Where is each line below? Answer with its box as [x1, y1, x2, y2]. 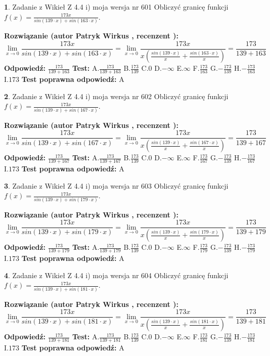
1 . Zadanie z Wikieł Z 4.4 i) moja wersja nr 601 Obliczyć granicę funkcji [4, 2, 229, 12]
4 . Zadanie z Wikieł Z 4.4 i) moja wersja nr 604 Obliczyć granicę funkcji [4, 270, 229, 280]
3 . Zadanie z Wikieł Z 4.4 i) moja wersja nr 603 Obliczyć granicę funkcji [4, 180, 229, 191]
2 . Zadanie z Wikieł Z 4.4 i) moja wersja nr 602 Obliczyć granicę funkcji [4, 91, 229, 101]
